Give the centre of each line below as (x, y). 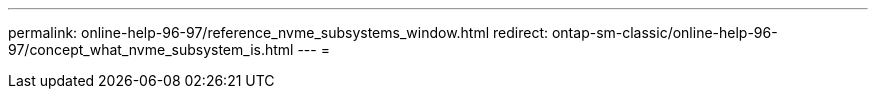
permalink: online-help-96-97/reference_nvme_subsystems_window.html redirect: (278, 32)
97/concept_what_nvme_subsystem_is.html (151, 49)
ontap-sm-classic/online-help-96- (664, 32)
